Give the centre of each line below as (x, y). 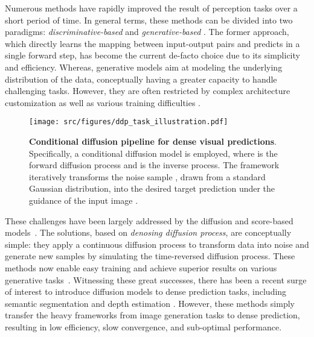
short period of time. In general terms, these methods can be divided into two (149, 20)
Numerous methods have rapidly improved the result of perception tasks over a (151, 8)
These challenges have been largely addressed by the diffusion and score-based (149, 220)
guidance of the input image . (84, 200)
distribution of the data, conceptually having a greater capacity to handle (141, 79)
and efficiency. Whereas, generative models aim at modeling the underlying (144, 67)
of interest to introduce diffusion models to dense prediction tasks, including (146, 291)
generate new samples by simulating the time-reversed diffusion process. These (150, 256)
